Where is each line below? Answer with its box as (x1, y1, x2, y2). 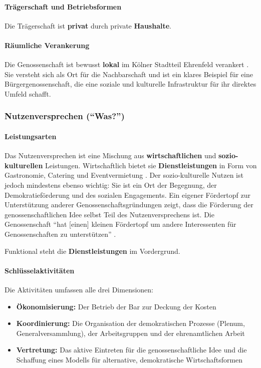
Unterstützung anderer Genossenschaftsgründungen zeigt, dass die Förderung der (5, 199, 253, 210)
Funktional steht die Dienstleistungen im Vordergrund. (5, 245, 180, 256)
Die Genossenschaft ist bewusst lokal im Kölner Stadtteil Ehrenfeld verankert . (5, 59, 249, 70)
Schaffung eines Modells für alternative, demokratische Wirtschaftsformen (16, 354, 243, 364)
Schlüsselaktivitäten (5, 265, 75, 275)
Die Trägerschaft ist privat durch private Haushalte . (5, 20, 171, 31)
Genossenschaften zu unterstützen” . (5, 228, 116, 239)
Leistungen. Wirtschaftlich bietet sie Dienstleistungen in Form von (45, 160, 257, 170)
